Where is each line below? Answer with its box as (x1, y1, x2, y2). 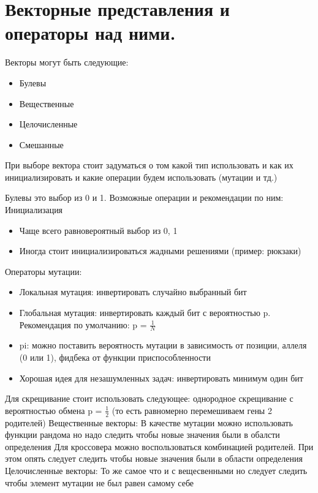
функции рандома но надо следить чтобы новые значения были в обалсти (5, 428, 280, 441)
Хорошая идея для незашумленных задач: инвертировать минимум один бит (19, 371, 303, 384)
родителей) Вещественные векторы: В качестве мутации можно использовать (5, 416, 293, 429)
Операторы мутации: (5, 265, 82, 277)
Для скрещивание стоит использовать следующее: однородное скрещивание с (5, 392, 293, 405)
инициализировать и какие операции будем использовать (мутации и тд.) (5, 170, 278, 183)
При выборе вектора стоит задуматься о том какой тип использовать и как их (5, 159, 293, 171)
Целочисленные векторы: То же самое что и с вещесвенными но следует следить (5, 464, 308, 477)
